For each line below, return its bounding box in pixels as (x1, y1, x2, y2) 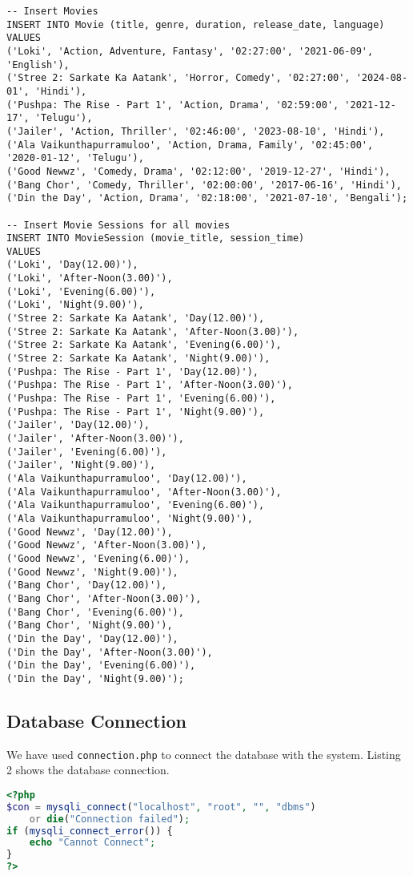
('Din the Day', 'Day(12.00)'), (6, 632, 178, 644)
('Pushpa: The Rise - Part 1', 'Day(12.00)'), (6, 365, 259, 377)
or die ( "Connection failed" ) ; (29, 813, 190, 825)
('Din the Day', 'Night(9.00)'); (6, 672, 184, 684)
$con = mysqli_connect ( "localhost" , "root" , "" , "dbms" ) (6, 801, 316, 813)
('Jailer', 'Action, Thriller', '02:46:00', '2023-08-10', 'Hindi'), (6, 125, 385, 137)
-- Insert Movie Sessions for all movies (6, 219, 231, 231)
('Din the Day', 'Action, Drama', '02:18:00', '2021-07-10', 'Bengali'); (6, 192, 408, 204)
